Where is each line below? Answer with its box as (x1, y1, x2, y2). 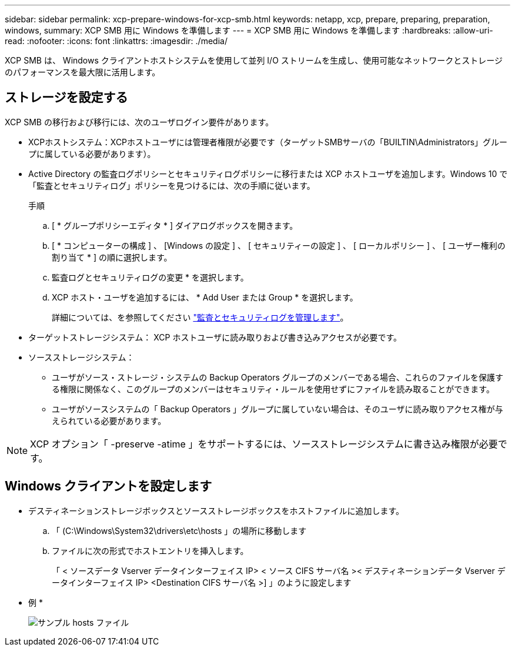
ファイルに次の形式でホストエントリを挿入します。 (52, 545, 249, 556)
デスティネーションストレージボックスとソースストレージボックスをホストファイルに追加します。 (28, 505, 404, 516)
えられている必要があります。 (52, 415, 166, 426)
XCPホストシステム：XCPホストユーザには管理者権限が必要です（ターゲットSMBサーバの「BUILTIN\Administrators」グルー (28, 136, 508, 147)
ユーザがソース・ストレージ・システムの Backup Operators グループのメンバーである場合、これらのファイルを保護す (52, 372, 503, 382)
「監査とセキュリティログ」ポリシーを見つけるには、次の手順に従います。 (28, 180, 315, 191)
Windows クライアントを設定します (5, 479, 212, 494)
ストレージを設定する (5, 90, 128, 105)
